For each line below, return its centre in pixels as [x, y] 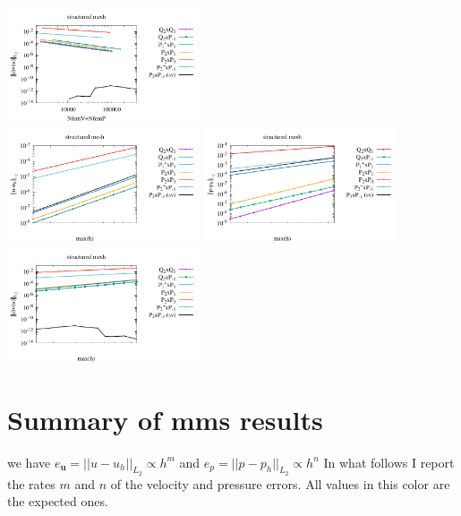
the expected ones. [58, 501]
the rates [31, 483]
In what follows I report [389, 462]
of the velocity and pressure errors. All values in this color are [280, 483]
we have [29, 462]
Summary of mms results [165, 419]
